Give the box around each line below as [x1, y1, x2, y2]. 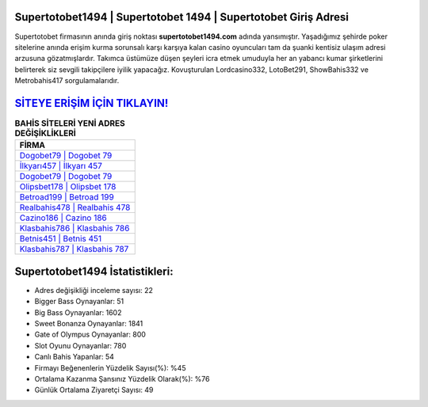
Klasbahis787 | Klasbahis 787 [19, 244, 129, 255]
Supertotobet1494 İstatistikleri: [14, 264, 174, 278]
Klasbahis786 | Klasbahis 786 [19, 223, 130, 234]
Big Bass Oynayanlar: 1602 [34, 307, 122, 317]
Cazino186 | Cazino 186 [19, 212, 107, 223]
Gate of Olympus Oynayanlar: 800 [34, 329, 147, 340]
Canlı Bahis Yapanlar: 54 [34, 352, 115, 362]
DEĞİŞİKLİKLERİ [14, 127, 77, 139]
